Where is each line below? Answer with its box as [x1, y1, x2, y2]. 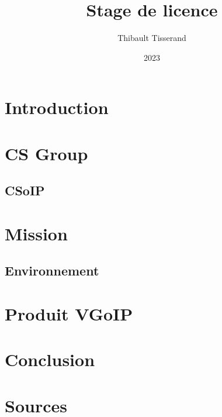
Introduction [5, 95, 109, 119]
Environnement [5, 261, 99, 280]
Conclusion [5, 347, 95, 371]
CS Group [5, 141, 88, 165]
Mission [5, 221, 68, 245]
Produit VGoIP [5, 302, 133, 325]
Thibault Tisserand [117, 32, 186, 44]
